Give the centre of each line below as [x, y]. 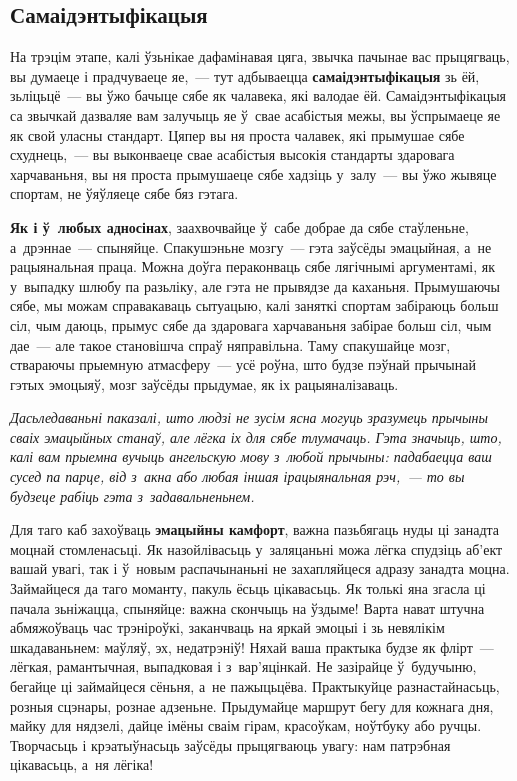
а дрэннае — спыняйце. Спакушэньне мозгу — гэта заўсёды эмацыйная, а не [251, 246]
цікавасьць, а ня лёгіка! [82, 764]
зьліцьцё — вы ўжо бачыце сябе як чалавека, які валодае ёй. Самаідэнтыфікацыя [258, 95]
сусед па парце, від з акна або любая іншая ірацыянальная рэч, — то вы [237, 476]
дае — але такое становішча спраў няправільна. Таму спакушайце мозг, [230, 344]
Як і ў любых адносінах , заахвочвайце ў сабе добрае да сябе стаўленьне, [239, 226]
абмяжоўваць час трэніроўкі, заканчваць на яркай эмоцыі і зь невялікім [227, 627]
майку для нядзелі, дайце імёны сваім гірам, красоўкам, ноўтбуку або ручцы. [246, 725]
